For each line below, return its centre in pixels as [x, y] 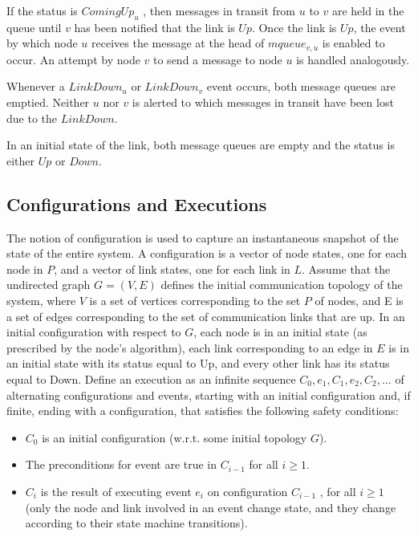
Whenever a [36, 86]
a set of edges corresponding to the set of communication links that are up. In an [206, 316]
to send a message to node [218, 59]
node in [25, 268]
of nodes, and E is [359, 300]
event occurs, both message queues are [301, 86]
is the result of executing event [116, 491]
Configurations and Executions [137, 203]
